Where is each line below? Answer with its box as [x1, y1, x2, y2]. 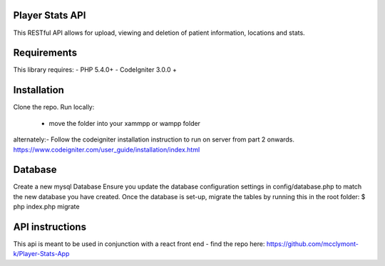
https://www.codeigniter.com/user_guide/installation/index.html [13, 145, 200, 154]
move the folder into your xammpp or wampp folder [48, 119, 201, 127]
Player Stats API [13, 9, 86, 21]
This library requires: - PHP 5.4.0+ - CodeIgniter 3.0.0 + [13, 65, 178, 74]
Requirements [13, 47, 78, 59]
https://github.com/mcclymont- [266, 240, 359, 248]
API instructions [13, 221, 87, 233]
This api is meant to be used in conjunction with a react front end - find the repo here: [13, 240, 265, 248]
